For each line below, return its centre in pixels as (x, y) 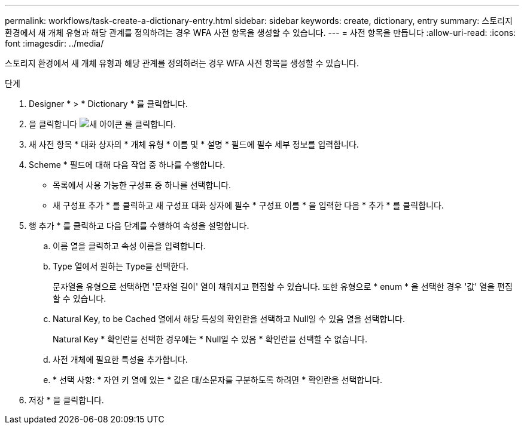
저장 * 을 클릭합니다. (66, 400)
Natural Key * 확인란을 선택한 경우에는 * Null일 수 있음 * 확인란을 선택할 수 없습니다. (210, 339)
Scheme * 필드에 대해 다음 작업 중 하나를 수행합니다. (127, 165)
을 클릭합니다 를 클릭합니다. (102, 124)
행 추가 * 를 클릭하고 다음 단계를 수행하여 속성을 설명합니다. (139, 226)
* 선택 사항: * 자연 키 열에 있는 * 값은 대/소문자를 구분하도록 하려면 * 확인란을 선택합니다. (218, 380)
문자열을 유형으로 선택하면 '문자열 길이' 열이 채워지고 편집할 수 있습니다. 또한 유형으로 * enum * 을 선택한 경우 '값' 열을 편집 (283, 286)
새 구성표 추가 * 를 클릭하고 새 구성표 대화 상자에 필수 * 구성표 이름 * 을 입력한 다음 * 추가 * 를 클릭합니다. (248, 205)
